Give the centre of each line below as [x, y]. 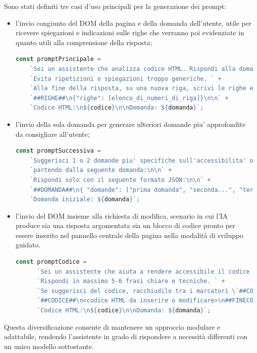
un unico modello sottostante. [49, 346]
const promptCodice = [51, 262]
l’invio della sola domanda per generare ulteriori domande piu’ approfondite [130, 124]
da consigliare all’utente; [52, 134]
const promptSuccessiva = [58, 151]
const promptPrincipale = [58, 59]
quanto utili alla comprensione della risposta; [84, 42]
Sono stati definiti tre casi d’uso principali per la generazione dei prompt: [115, 6]
